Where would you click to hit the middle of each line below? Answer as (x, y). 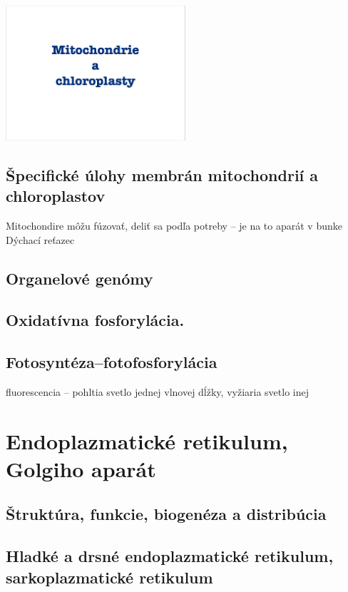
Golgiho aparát (81, 468)
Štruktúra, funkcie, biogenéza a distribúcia (166, 514)
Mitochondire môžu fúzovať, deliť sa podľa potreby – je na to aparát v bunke (174, 225)
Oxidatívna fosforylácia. (95, 320)
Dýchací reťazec (40, 239)
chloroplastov (56, 196)
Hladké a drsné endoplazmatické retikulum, (170, 556)
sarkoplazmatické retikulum (109, 577)
